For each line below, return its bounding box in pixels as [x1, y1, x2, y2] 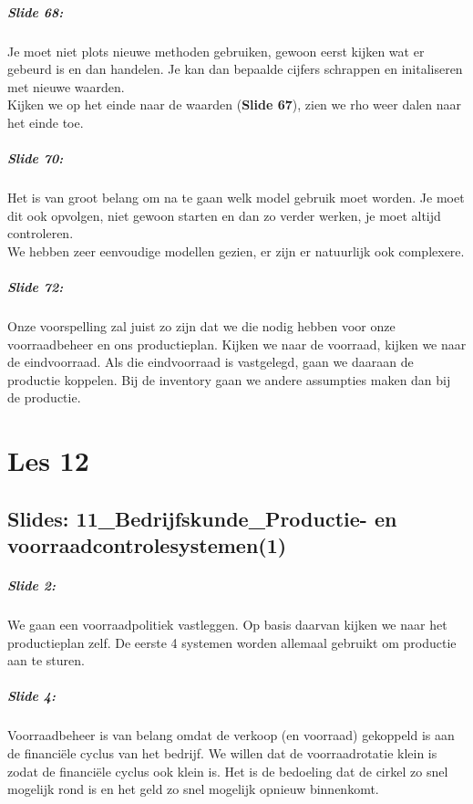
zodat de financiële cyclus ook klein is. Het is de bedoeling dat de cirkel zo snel [7, 761, 448, 780]
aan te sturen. [7, 651, 85, 670]
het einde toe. [7, 112, 84, 131]
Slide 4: [7, 686, 57, 705]
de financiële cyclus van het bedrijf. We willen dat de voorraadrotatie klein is [7, 744, 437, 763]
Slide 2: [7, 576, 57, 595]
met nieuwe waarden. [7, 77, 125, 96]
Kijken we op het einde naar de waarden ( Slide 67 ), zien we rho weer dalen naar [7, 95, 462, 114]
